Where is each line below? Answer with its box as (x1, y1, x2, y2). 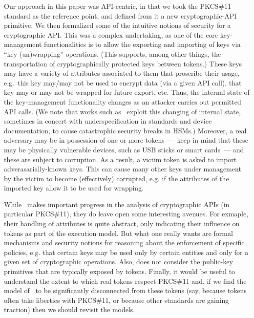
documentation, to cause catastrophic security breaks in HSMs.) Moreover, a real (4, 125, 247, 135)
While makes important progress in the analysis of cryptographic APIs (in (4, 199, 230, 209)
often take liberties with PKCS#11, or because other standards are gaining (4, 295, 229, 305)
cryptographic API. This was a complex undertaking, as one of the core (4, 29, 218, 40)
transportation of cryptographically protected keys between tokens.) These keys (4, 58, 242, 68)
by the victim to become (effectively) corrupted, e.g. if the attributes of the (4, 173, 229, 183)
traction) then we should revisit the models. (4, 304, 135, 315)
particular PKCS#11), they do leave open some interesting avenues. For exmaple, (4, 209, 249, 219)
